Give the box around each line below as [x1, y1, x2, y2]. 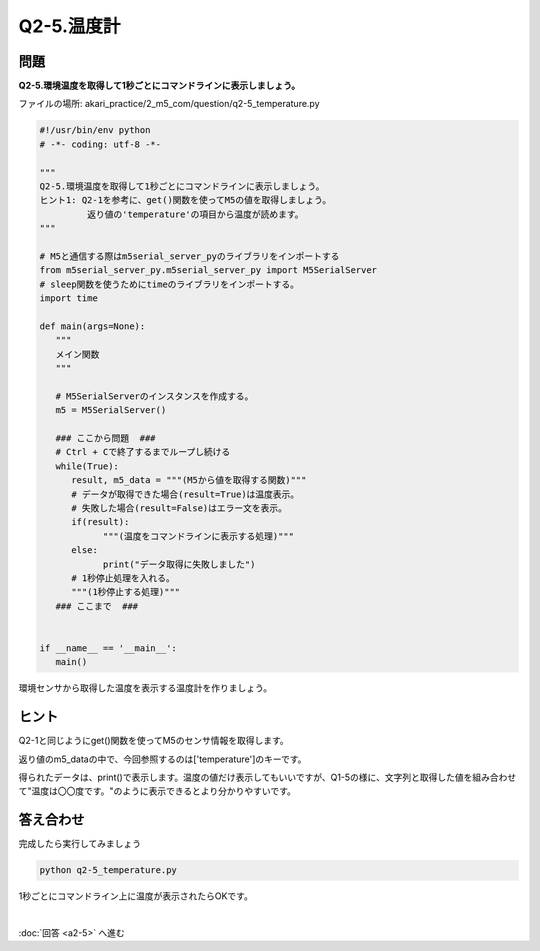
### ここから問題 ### [55, 433, 156, 444]
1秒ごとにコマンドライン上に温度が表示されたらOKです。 [18, 890, 254, 902]
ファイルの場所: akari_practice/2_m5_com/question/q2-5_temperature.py [18, 98, 320, 110]
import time [39, 293, 99, 304]
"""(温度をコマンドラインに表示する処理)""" [102, 530, 295, 542]
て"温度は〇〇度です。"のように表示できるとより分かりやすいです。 [18, 785, 297, 797]
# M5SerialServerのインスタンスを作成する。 [55, 390, 254, 402]
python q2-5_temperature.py [39, 865, 177, 876]
